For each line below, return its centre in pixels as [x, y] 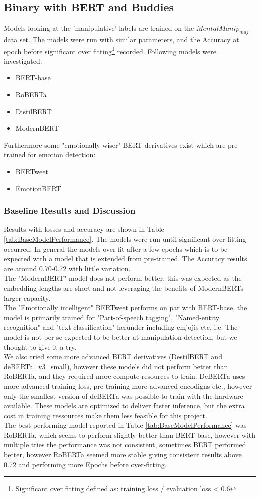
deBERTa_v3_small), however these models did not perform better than [116, 366]
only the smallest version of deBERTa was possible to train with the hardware [124, 395]
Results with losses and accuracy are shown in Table [84, 229]
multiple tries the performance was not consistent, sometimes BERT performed [125, 444]
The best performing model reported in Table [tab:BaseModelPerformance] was [125, 425]
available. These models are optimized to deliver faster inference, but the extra [124, 405]
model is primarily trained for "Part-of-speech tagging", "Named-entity [112, 317]
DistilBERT [34, 111]
